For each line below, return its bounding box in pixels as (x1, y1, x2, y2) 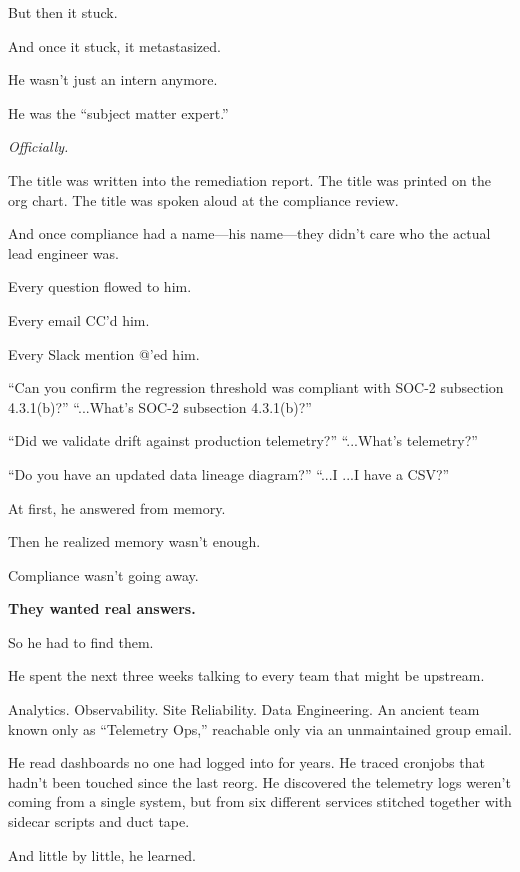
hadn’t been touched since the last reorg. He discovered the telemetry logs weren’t (8, 771, 511, 792)
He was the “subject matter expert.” (8, 102, 229, 123)
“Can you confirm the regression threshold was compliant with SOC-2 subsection (8, 377, 504, 398)
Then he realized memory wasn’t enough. (8, 531, 261, 552)
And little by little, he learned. (8, 844, 196, 865)
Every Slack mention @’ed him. (8, 343, 200, 364)
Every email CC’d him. (8, 309, 150, 330)
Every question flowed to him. (8, 276, 192, 297)
